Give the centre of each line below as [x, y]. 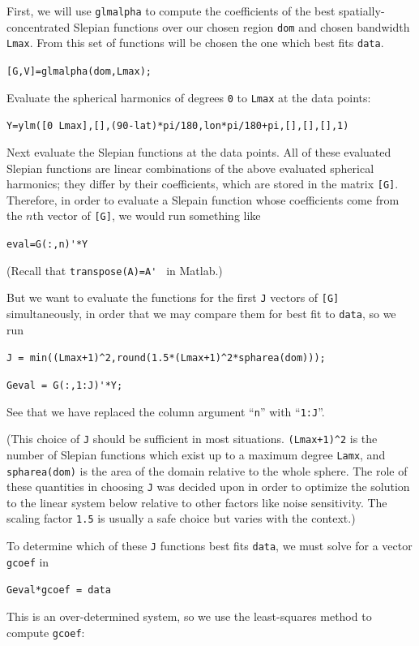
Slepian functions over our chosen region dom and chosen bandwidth [242, 26]
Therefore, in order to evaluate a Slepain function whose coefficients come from [203, 199]
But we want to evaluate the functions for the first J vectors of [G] [173, 297]
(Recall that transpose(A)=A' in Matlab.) [115, 270]
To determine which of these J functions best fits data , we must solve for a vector [209, 546]
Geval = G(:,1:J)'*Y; [65, 385]
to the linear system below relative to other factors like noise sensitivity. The [197, 502]
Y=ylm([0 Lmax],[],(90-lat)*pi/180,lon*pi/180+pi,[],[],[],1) [178, 126]
